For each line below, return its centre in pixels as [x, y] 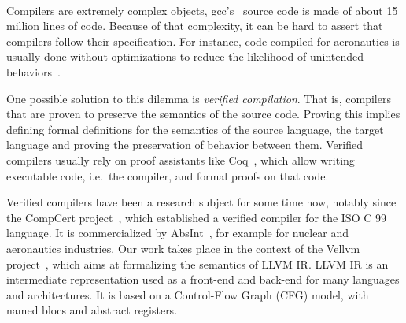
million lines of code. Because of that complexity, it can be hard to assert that [195, 26]
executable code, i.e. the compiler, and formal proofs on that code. [168, 175]
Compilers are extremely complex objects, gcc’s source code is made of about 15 [202, 10]
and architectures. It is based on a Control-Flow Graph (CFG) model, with [188, 294]
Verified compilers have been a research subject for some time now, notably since [201, 202]
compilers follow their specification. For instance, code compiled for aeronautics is [203, 41]
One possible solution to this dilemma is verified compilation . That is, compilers [199, 98]
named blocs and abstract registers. [92, 310]
